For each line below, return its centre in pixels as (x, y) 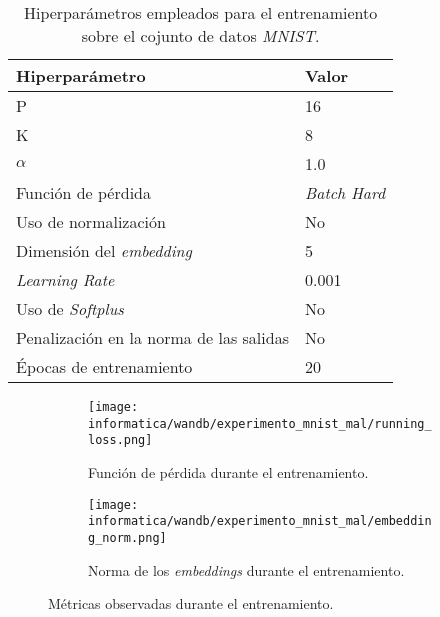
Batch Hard (345, 192)
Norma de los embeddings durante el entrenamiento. (246, 569)
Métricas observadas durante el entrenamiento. (191, 603)
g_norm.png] (127, 537)
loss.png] (120, 440)
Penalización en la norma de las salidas (152, 337)
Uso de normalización (91, 221)
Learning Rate (65, 279)
